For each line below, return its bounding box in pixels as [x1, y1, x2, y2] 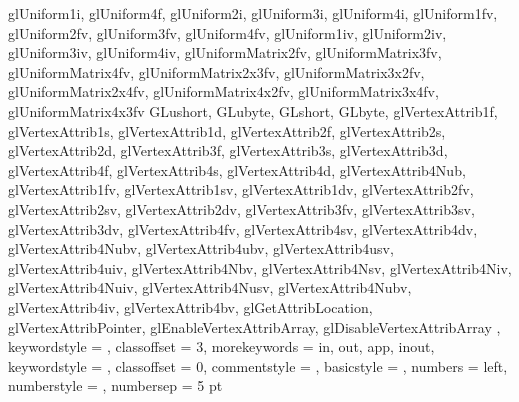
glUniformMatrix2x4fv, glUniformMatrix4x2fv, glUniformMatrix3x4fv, [8, 81, 439, 102]
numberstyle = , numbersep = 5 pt [8, 375, 223, 396]
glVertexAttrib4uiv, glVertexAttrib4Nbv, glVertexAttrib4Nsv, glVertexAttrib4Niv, [8, 257, 512, 278]
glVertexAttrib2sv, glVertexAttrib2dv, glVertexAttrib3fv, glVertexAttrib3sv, [8, 198, 475, 219]
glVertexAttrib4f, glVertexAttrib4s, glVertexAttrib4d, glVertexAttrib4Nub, [8, 159, 466, 180]
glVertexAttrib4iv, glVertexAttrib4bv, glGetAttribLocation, [8, 296, 373, 317]
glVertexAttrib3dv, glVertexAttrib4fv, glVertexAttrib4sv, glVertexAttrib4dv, [8, 218, 478, 239]
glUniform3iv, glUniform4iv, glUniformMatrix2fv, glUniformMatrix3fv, [8, 42, 442, 63]
